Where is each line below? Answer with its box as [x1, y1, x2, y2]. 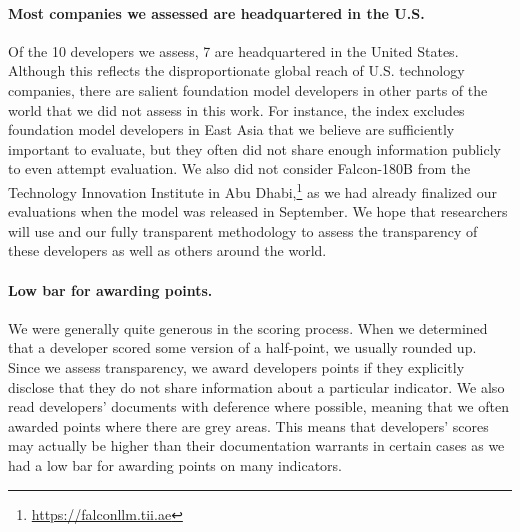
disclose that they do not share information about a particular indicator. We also [8, 376, 505, 397]
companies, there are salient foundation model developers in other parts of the [8, 79, 488, 100]
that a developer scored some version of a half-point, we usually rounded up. [8, 337, 477, 358]
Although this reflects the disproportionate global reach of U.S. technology [8, 60, 465, 81]
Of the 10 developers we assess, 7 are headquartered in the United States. [8, 40, 459, 61]
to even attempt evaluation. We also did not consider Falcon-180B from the [8, 158, 471, 179]
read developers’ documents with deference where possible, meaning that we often [8, 396, 509, 417]
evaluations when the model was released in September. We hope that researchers [8, 201, 508, 222]
